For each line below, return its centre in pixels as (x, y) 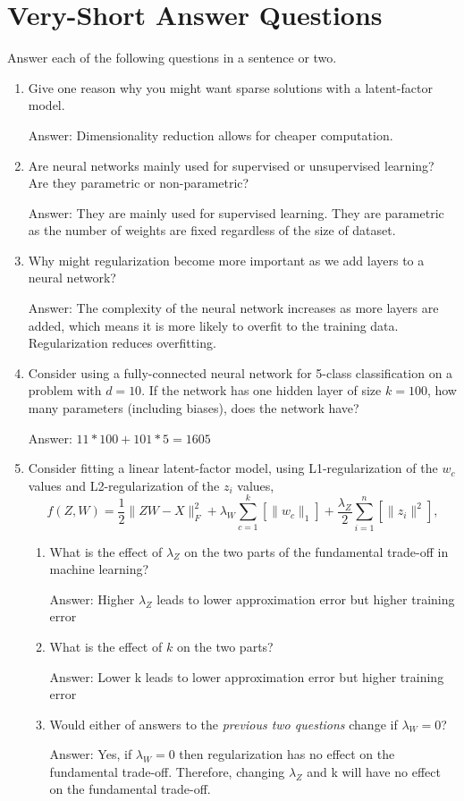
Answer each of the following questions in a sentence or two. (172, 58)
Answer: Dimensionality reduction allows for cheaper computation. (211, 135)
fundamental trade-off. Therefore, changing (167, 771)
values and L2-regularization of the (124, 485)
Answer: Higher (92, 599)
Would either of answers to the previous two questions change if (224, 724)
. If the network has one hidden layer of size (262, 390)
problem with (65, 390)
